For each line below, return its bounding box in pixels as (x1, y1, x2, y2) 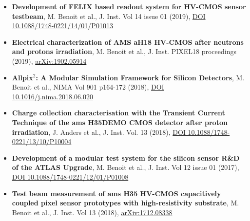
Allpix (12, 72, 33, 82)
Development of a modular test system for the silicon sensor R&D (12, 152, 240, 163)
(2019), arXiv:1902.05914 (12, 55, 87, 66)
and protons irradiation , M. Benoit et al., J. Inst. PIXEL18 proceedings (12, 46, 236, 56)
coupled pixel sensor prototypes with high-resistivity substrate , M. (12, 198, 239, 208)
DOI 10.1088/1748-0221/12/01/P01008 (12, 171, 129, 182)
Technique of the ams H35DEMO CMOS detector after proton (12, 117, 228, 127)
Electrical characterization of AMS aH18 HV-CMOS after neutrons (12, 37, 244, 47)
